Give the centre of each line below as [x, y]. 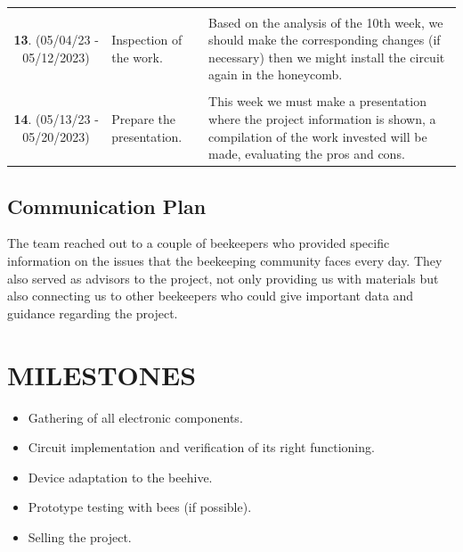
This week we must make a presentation [317, 101]
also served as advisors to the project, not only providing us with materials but [223, 278]
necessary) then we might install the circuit [327, 57]
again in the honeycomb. [276, 74]
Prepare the [144, 118]
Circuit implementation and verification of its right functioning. [201, 447]
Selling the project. [80, 536]
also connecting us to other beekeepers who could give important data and [211, 296]
